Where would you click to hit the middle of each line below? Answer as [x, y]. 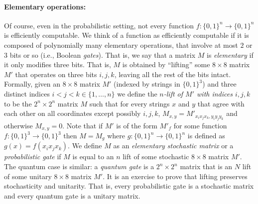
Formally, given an [32, 84]
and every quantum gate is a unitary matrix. [72, 195]
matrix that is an [206, 166]
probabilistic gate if [33, 156]
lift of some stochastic [156, 156]
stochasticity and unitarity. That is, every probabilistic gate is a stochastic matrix [129, 186]
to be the [18, 103]
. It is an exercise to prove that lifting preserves [175, 176]
